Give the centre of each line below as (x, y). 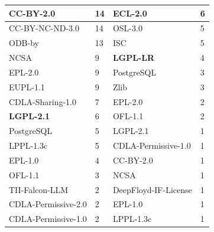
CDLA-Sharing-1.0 (43, 101)
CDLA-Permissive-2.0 (48, 204)
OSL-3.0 (127, 28)
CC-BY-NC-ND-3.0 (44, 28)
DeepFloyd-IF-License (152, 189)
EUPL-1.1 (27, 86)
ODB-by (24, 43)
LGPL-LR (134, 58)
